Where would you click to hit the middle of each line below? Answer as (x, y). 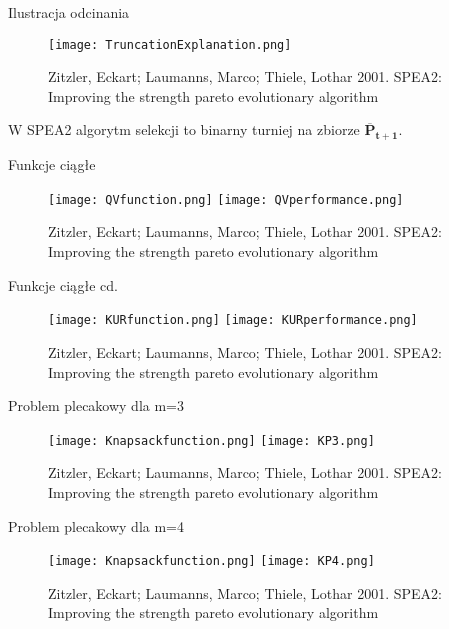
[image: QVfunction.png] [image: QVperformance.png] (226, 199)
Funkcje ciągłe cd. (63, 284)
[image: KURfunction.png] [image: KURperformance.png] (233, 320)
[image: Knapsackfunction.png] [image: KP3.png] (211, 440)
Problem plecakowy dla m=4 (96, 525)
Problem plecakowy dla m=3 (96, 405)
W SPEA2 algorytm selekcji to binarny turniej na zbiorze (184, 129)
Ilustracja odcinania (69, 12)
